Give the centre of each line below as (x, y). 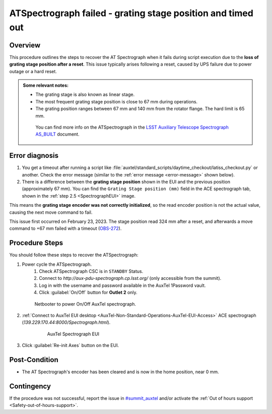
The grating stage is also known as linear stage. (85, 95)
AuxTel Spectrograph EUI (73, 334)
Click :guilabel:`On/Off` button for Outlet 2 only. (88, 292)
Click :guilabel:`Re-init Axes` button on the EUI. (71, 345)
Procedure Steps (36, 243)
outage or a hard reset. (33, 71)
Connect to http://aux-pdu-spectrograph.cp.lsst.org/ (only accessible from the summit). (130, 278)
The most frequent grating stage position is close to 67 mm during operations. (117, 101)
